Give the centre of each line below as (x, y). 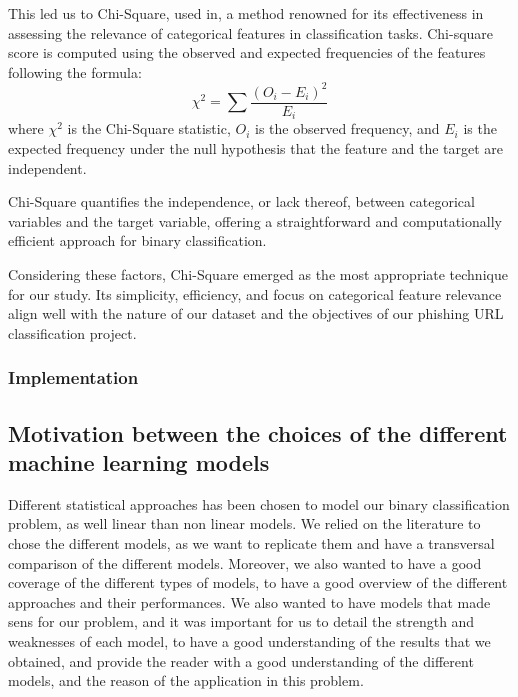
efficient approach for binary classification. (137, 240)
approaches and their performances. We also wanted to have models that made (249, 601)
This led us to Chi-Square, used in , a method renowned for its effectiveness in (246, 13)
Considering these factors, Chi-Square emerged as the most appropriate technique (258, 273)
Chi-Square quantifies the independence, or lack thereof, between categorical (241, 201)
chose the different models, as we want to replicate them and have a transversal (251, 542)
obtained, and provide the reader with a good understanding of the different (241, 660)
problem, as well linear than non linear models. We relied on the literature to (244, 523)
